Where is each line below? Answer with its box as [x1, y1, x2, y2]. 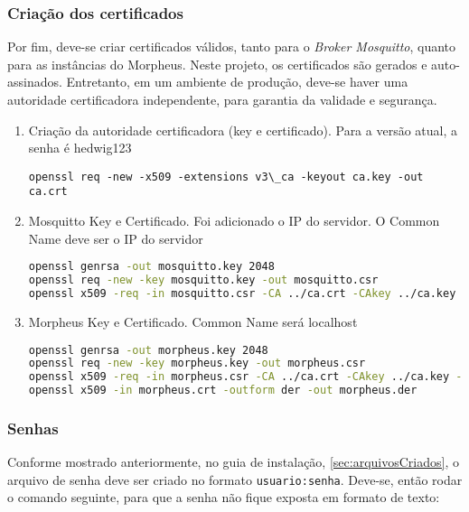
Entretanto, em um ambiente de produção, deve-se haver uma [66, 72, 408, 91]
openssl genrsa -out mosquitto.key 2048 [28, 260, 275, 274]
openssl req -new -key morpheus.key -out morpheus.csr [28, 357, 366, 370]
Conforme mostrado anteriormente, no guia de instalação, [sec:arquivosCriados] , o [7, 452, 459, 471]
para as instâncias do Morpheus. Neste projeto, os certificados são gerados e [7, 54, 427, 73]
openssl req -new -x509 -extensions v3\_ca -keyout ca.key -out [28, 170, 424, 183]
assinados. [7, 72, 62, 91]
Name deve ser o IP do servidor [28, 228, 203, 247]
